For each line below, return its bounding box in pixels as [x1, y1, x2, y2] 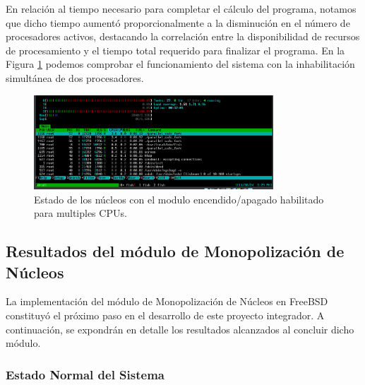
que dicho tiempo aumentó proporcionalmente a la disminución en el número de [6, 15, 350, 30]
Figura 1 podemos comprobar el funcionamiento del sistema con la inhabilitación [6, 57, 355, 71]
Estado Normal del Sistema [6, 365, 164, 383]
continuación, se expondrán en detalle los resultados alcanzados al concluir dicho [6, 321, 354, 336]
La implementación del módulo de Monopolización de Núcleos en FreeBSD [6, 294, 328, 309]
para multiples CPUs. [34, 206, 127, 220]
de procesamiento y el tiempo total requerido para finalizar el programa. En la [6, 42, 345, 57]
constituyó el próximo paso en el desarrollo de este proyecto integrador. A [6, 308, 325, 323]
